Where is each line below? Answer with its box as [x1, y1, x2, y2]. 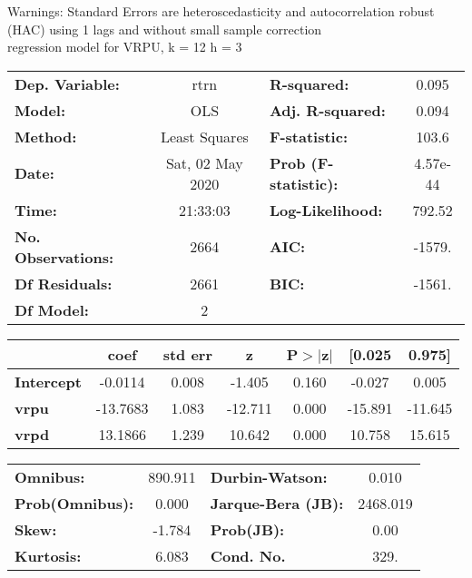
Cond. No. [210, 544, 286, 566]
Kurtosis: [15, 544, 82, 566]
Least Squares [160, 125, 249, 147]
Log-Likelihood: [269, 199, 383, 220]
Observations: [15, 246, 114, 268]
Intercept [15, 370, 82, 392]
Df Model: [15, 299, 89, 320]
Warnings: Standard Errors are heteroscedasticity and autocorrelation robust [7, 2, 435, 20]
